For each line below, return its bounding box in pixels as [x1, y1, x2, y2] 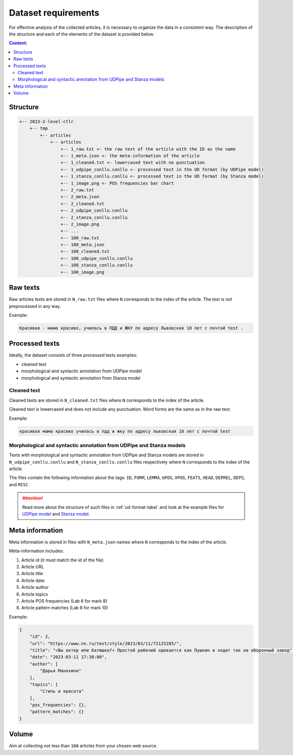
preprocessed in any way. [9, 303, 61, 309]
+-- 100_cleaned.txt [60, 249, 110, 254]
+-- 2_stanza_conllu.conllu [60, 215, 128, 220]
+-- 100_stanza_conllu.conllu [60, 262, 133, 268]
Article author [21, 584, 49, 590]
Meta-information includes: [9, 548, 64, 554]
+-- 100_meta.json [60, 242, 105, 248]
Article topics [21, 591, 48, 597]
